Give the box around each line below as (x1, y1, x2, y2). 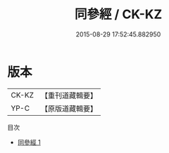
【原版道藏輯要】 (40, 103, 97, 113)
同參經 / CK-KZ (74, 6, 163, 22)
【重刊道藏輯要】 (40, 91, 97, 100)
